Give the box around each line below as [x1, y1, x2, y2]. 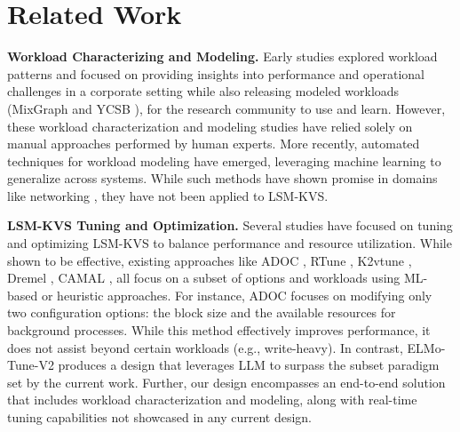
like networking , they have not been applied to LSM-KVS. [7, 186, 329, 204]
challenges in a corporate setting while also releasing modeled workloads [7, 82, 400, 100]
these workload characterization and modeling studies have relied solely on [7, 116, 413, 135]
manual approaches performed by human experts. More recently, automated [7, 134, 420, 153]
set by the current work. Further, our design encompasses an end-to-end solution [7, 372, 446, 391]
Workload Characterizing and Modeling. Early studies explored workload [7, 47, 438, 66]
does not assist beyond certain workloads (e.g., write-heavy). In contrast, [7, 338, 403, 356]
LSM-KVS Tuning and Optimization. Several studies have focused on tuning [7, 216, 453, 235]
